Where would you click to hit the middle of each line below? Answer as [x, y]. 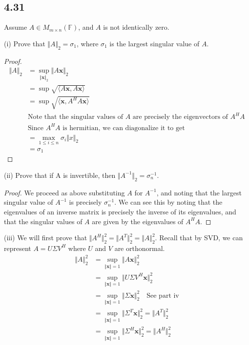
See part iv [163, 296]
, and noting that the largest [199, 192]
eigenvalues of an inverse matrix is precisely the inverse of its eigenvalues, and [120, 211]
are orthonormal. [140, 248]
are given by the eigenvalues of [138, 221]
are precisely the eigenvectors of [180, 117]
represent [18, 248]
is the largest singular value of [155, 43]
